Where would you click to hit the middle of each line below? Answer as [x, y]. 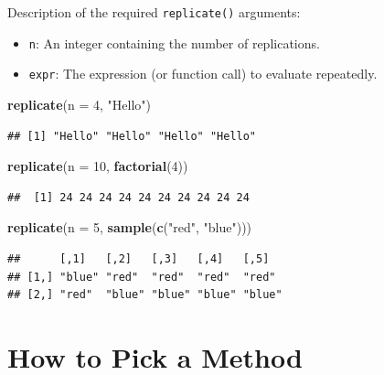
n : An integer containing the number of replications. [174, 43]
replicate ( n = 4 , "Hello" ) [79, 104]
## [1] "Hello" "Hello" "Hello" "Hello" [132, 136]
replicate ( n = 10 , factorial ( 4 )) [98, 166]
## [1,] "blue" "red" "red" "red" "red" [142, 277]
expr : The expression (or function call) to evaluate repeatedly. [203, 74]
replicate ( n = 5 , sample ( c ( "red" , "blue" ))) [130, 227]
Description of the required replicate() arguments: [154, 12]
